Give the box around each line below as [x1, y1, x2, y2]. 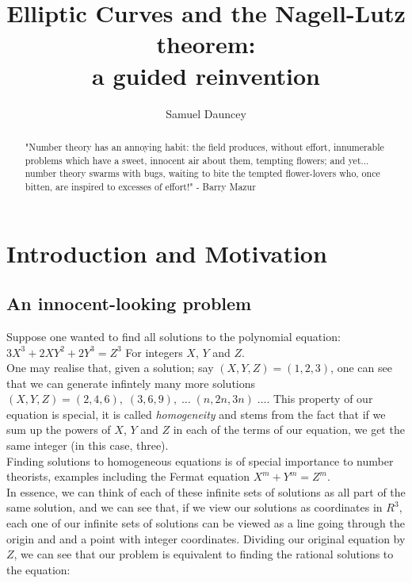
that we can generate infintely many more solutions [6, 374, 256, 391]
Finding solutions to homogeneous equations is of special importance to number [6, 452, 394, 469]
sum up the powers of [6, 421, 111, 438]
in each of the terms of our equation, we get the [173, 421, 405, 438]
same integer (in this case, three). [6, 437, 169, 454]
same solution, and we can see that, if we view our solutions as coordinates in [6, 499, 383, 516]
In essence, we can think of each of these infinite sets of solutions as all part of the [6, 483, 406, 500]
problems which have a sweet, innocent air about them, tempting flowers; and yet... [25, 153, 369, 167]
